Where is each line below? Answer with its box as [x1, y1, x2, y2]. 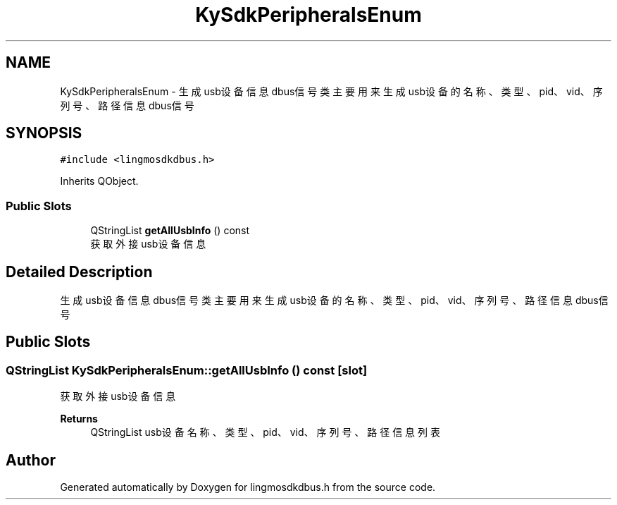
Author [6, 451, 56, 469]
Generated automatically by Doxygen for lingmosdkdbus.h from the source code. [60, 481, 436, 494]
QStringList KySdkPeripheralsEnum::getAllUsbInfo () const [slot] [6, 363, 368, 377]
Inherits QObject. [60, 175, 139, 188]
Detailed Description [6, 262, 153, 281]
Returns [60, 413, 98, 425]
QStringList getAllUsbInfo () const [90, 224, 250, 237]
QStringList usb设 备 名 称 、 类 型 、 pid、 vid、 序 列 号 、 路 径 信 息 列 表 [90, 426, 440, 439]
